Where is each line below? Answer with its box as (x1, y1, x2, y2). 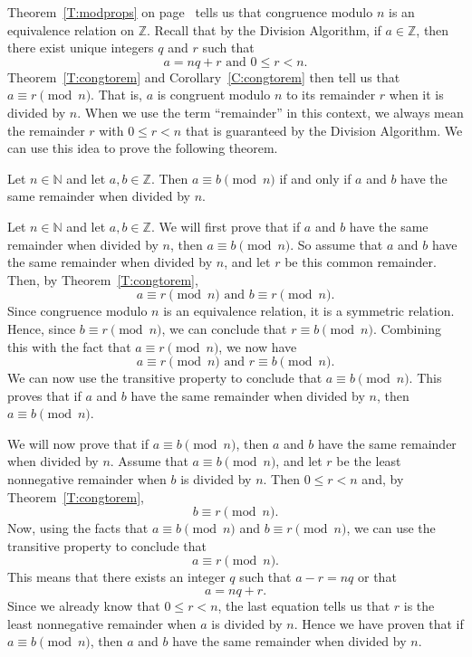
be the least (336, 452, 401, 471)
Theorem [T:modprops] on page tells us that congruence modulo (7, 3, 373, 21)
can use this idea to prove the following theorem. (7, 138, 278, 157)
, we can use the (346, 519, 436, 538)
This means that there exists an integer (7, 567, 226, 586)
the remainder (7, 120, 85, 139)
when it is (389, 85, 444, 104)
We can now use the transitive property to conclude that (7, 368, 323, 387)
